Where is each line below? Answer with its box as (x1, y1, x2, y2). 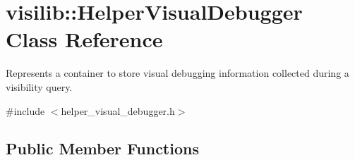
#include (6, 103, 45, 118)
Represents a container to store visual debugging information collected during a (6, 66, 349, 80)
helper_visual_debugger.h (61, 103, 175, 118)
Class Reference (6, 25, 163, 54)
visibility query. (6, 79, 73, 94)
